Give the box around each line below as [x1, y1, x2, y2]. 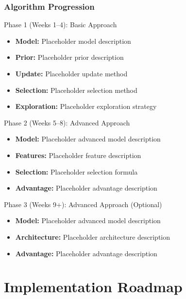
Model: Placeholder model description [15, 35, 131, 46]
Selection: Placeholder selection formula [15, 166, 138, 176]
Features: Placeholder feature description [15, 150, 141, 160]
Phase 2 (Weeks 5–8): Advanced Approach [4, 117, 130, 127]
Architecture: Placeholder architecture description [15, 231, 170, 242]
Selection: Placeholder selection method [15, 85, 137, 95]
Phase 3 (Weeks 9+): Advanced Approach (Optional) [4, 199, 162, 209]
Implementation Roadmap [4, 277, 183, 297]
